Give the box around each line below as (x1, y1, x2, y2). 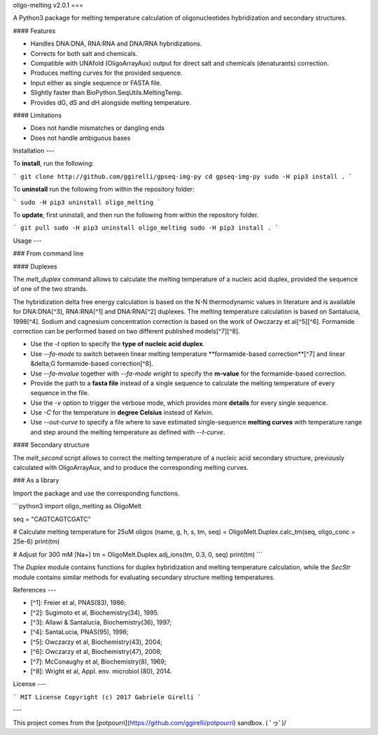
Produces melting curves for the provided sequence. (30, 69, 183, 77)
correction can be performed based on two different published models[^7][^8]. (13, 327, 241, 335)
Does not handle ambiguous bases (30, 134, 131, 142)
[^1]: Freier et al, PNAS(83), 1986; (30, 599, 126, 607)
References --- (13, 585, 57, 594)
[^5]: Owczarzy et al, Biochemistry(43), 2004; (30, 637, 162, 646)
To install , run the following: (13, 159, 94, 168)
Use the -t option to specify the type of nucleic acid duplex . (30, 340, 205, 348)
